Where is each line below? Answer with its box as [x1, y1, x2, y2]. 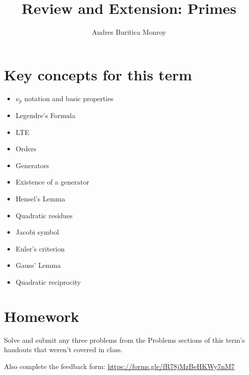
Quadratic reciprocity [15, 277, 81, 287]
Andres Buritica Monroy [92, 27, 166, 37]
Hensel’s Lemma [15, 193, 65, 204]
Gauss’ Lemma [15, 260, 61, 270]
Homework [4, 306, 79, 326]
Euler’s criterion [15, 243, 65, 253]
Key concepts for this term [4, 64, 192, 84]
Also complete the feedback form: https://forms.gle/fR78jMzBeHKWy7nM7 [4, 361, 235, 371]
